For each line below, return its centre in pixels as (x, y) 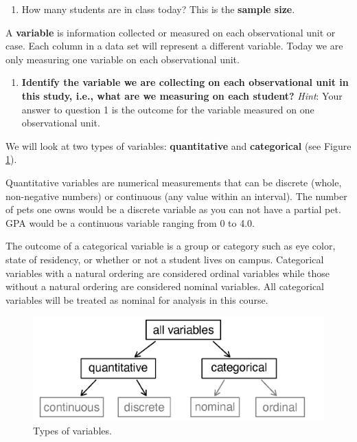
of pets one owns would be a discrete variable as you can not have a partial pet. (173, 209)
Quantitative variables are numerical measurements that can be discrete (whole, (174, 182)
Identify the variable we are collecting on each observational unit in (185, 82)
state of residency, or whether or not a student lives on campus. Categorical (165, 259)
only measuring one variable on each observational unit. (123, 59)
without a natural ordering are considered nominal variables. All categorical (165, 286)
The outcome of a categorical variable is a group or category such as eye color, (171, 246)
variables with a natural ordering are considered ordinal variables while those (168, 273)
